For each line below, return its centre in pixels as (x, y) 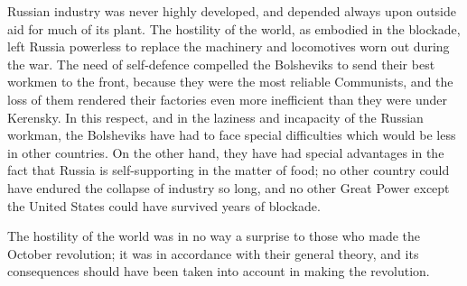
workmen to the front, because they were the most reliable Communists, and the (230, 82)
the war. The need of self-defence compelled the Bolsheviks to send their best (221, 64)
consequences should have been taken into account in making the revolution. (219, 271)
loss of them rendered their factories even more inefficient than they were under (227, 99)
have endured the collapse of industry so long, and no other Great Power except (229, 187)
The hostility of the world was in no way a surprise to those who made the (214, 236)
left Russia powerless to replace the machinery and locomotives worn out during (229, 46)
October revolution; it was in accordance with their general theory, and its (213, 253)
